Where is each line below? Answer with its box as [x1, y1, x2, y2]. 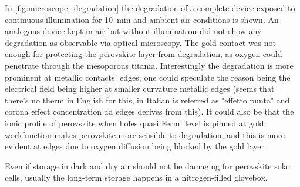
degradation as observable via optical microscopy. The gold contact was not [5, 36, 277, 48]
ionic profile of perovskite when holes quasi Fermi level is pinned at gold [5, 116, 264, 129]
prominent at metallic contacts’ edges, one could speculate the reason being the [5, 71, 291, 83]
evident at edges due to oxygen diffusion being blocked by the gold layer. [5, 140, 267, 152]
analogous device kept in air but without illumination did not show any [5, 25, 262, 37]
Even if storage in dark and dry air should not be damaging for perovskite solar [5, 159, 292, 172]
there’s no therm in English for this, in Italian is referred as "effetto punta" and [5, 93, 290, 106]
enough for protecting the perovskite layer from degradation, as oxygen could [5, 48, 282, 60]
